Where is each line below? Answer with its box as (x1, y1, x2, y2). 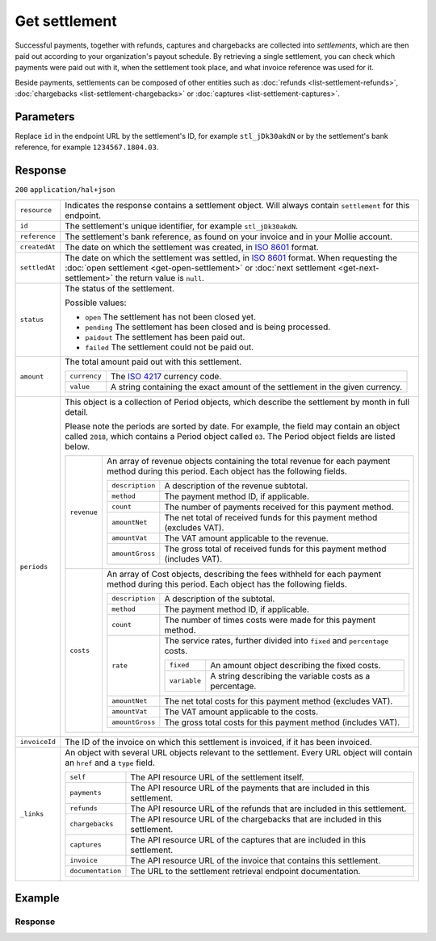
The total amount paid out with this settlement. (65, 356, 242, 367)
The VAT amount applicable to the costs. (164, 706, 319, 717)
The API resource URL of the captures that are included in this (130, 834, 367, 845)
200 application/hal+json (15, 186, 115, 194)
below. (65, 441, 90, 452)
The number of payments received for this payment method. (164, 501, 394, 512)
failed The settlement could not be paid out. (85, 341, 254, 353)
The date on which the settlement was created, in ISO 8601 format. (65, 241, 319, 253)
